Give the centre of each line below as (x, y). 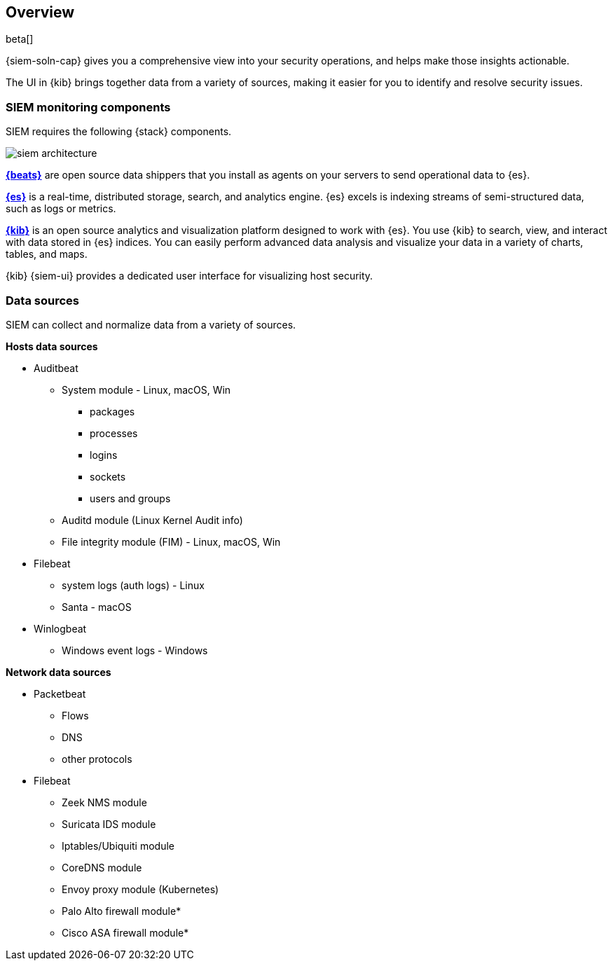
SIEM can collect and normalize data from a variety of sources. (151, 324)
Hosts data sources (52, 346)
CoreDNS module (102, 867)
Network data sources (58, 672)
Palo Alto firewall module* (122, 911)
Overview (40, 12)
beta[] (20, 39)
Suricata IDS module (109, 824)
